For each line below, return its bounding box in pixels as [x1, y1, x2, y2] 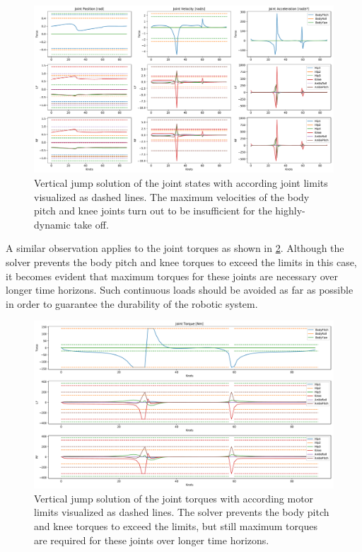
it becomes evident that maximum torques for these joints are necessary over [6, 268, 338, 283]
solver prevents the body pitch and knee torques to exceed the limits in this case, [6, 254, 357, 269]
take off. [74, 217, 109, 231]
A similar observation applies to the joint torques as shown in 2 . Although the [6, 241, 344, 255]
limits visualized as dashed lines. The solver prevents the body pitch [34, 505, 329, 519]
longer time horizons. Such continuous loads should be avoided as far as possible [6, 282, 354, 297]
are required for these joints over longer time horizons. [34, 532, 269, 547]
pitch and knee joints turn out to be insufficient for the [34, 203, 272, 218]
